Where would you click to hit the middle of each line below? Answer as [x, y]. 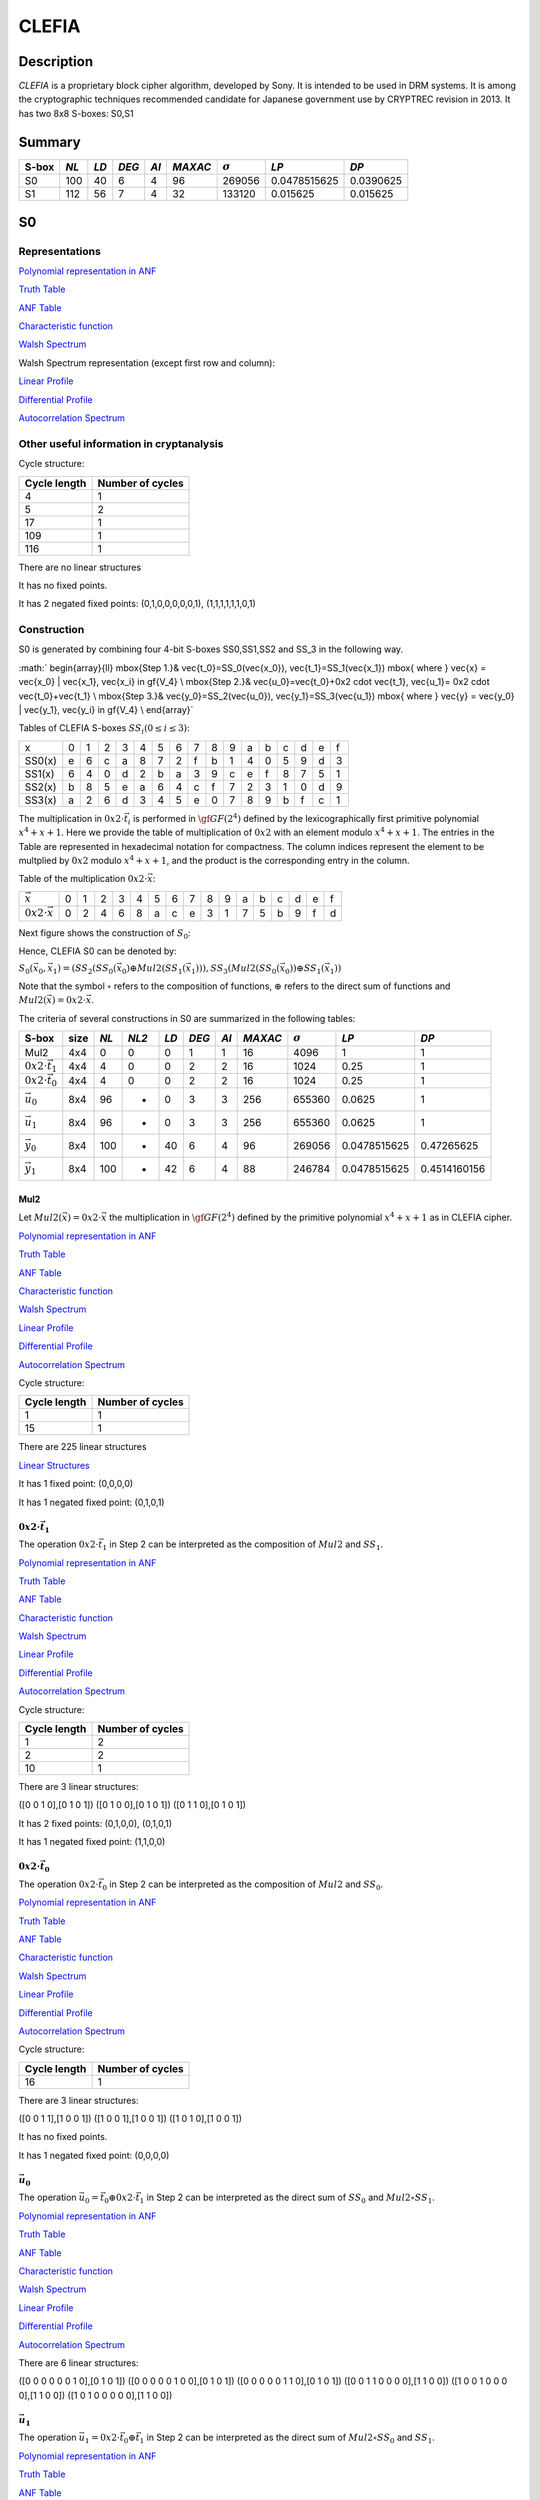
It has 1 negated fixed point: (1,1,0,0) [92, 1842]
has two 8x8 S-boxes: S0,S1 [76, 113]
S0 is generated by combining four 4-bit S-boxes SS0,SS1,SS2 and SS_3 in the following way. [211, 649]
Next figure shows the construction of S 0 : [104, 933]
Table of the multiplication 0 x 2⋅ [83, 879]
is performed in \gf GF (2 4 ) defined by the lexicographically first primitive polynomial [306, 817]
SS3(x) [40, 800]
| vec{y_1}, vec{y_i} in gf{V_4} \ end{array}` [106, 710]
